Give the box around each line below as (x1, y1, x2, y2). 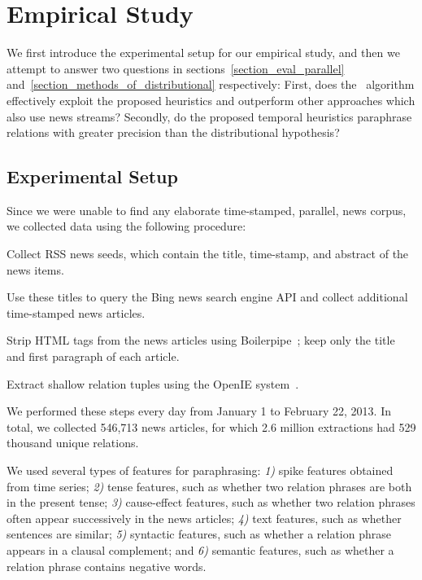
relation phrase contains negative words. (7, 557, 207, 574)
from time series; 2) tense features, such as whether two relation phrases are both (7, 477, 412, 494)
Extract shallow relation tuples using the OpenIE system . (7, 375, 299, 392)
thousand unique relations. (7, 434, 139, 451)
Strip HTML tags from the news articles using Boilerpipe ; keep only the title (7, 332, 395, 349)
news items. (7, 261, 64, 278)
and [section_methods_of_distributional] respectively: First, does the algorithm (7, 76, 415, 93)
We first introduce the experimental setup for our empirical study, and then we (7, 44, 400, 61)
